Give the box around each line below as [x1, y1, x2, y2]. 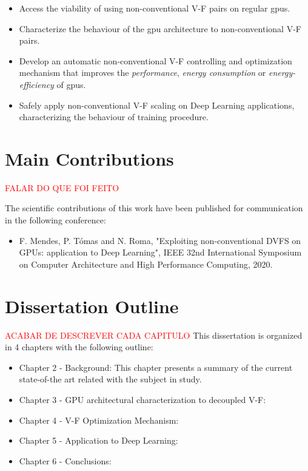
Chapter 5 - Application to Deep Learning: [19, 434, 178, 447]
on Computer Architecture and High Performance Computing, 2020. [19, 257, 273, 270]
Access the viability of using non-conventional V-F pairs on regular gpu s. [19, 2, 290, 14]
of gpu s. [56, 78, 86, 90]
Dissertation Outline [5, 293, 179, 318]
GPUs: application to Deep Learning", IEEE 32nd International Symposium [19, 246, 302, 259]
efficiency [19, 78, 54, 90]
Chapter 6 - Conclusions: [19, 454, 112, 467]
